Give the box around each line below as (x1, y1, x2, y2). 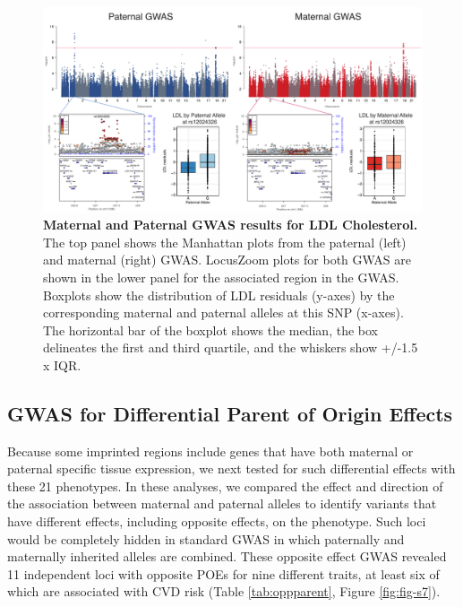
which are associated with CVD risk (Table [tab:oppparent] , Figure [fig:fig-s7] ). (7, 582, 441, 601)
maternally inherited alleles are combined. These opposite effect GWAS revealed (7, 547, 447, 566)
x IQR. (43, 355, 81, 374)
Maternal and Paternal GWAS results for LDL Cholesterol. (43, 215, 418, 234)
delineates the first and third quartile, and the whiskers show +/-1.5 (43, 338, 418, 357)
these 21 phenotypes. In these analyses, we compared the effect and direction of (7, 476, 443, 495)
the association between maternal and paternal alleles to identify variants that (7, 494, 437, 513)
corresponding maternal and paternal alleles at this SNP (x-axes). (43, 303, 404, 322)
